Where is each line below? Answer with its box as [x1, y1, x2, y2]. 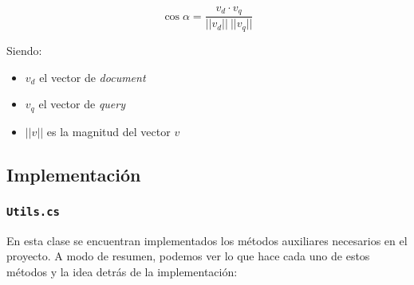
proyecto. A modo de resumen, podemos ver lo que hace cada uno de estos [6, 248, 370, 264]
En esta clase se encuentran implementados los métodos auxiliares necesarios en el [6, 232, 408, 248]
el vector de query [38, 96, 125, 112]
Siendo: [6, 41, 42, 58]
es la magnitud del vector [46, 123, 171, 139]
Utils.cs [6, 205, 60, 218]
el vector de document [39, 68, 146, 85]
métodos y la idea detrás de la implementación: [6, 263, 238, 279]
